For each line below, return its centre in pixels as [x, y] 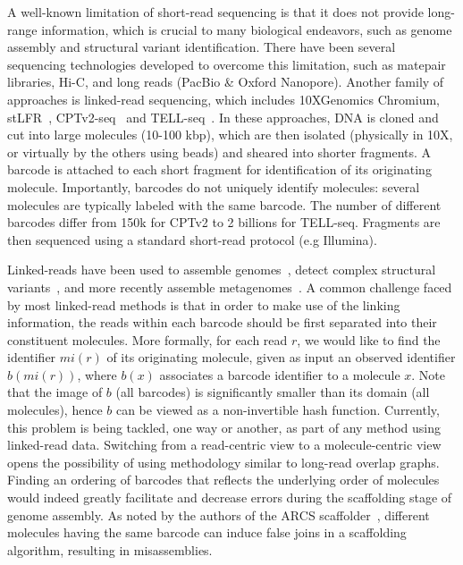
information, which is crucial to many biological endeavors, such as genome [247, 29]
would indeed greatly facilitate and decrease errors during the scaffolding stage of [230, 498]
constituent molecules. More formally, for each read [147, 339]
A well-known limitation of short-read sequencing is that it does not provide [215, 12]
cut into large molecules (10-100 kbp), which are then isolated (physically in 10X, [230, 135]
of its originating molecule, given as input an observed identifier [281, 357]
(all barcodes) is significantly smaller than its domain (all [273, 392]
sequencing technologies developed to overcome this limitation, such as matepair [227, 64]
